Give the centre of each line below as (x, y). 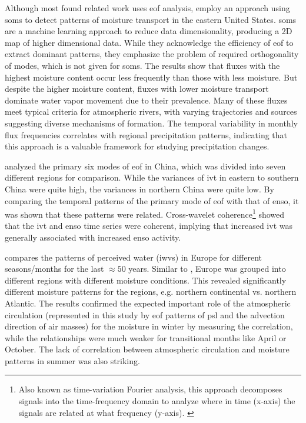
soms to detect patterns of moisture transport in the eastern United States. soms (151, 19)
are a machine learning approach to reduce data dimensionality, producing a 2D (149, 31)
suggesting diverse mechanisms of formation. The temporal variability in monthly (151, 123)
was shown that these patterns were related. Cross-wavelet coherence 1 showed (145, 213)
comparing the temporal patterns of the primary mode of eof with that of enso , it (152, 200)
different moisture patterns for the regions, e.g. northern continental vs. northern (151, 292)
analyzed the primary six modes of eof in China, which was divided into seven (145, 166)
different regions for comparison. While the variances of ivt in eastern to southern (152, 177)
